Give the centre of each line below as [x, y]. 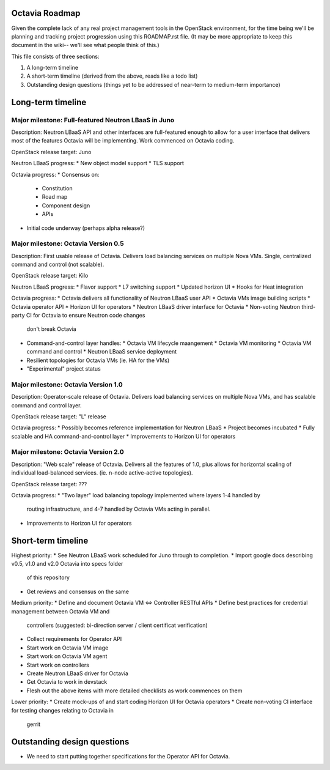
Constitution [57, 188]
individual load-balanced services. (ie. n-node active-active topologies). [102, 473]
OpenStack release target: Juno [51, 152]
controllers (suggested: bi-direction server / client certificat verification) [117, 625]
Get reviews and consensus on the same [78, 591]
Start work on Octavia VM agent [67, 656]
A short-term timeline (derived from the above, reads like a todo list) [112, 76]
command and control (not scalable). [58, 265]
